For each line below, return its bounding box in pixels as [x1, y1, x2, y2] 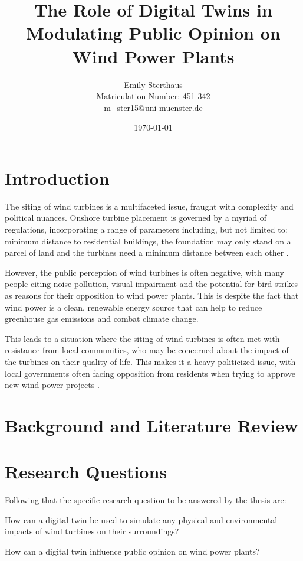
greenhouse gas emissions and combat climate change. [5, 312, 199, 325]
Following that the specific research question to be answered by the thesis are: [5, 494, 286, 506]
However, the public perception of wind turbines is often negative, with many [5, 266, 284, 278]
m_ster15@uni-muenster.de [104, 101, 203, 113]
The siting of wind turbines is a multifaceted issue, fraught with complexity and [5, 200, 294, 212]
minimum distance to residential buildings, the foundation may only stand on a [5, 234, 291, 247]
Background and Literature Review [5, 413, 298, 437]
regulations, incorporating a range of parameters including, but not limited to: [5, 223, 288, 235]
